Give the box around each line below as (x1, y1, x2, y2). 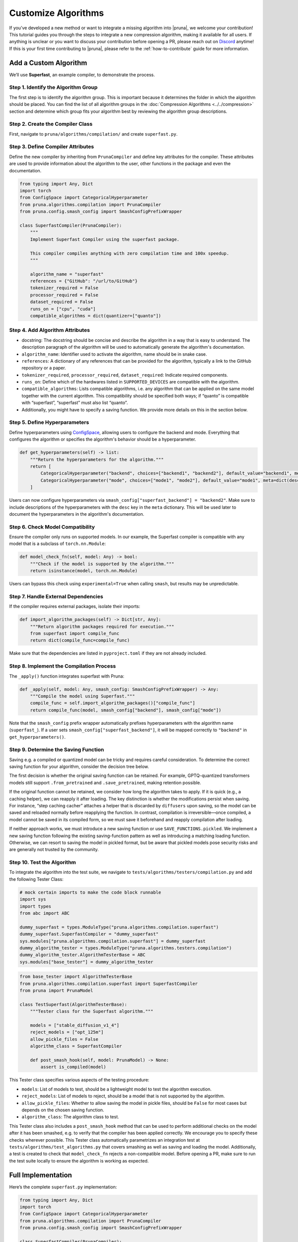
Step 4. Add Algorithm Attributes (9, 327, 90, 334)
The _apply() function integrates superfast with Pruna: (9, 673, 124, 679)
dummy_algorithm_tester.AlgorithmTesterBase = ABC (19, 952, 146, 958)
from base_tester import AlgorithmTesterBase (19, 974, 133, 980)
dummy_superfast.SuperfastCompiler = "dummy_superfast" (19, 931, 159, 937)
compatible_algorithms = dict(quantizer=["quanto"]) (30, 313, 161, 319)
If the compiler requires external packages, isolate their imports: (9, 604, 141, 610)
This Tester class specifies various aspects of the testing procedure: (9, 1077, 149, 1083)
